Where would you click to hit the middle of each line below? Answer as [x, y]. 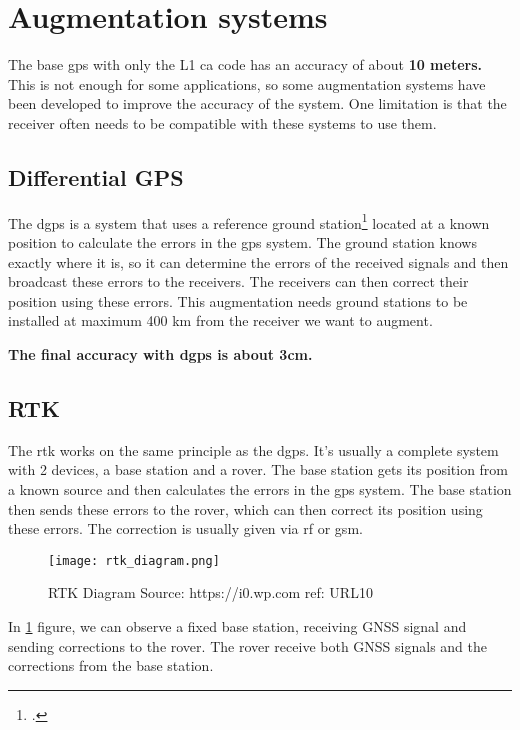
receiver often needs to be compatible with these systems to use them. [222, 122]
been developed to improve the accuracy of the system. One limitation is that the [257, 103]
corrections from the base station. [111, 665]
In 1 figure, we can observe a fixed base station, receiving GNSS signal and [237, 625]
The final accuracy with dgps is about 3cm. [160, 353]
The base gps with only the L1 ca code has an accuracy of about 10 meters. [245, 64]
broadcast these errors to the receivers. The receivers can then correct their [238, 281]
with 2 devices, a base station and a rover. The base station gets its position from [258, 469]
